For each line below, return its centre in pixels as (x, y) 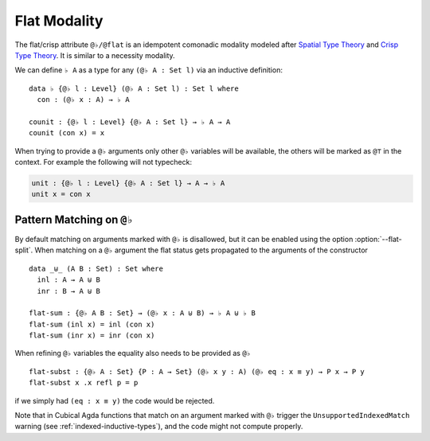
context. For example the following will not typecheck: (104, 162)
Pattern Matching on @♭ (74, 219)
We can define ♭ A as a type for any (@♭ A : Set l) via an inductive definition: (149, 70)
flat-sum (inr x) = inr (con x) (92, 336)
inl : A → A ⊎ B (69, 280)
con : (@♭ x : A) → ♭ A (84, 100)
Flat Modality (59, 21)
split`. (24, 250)
